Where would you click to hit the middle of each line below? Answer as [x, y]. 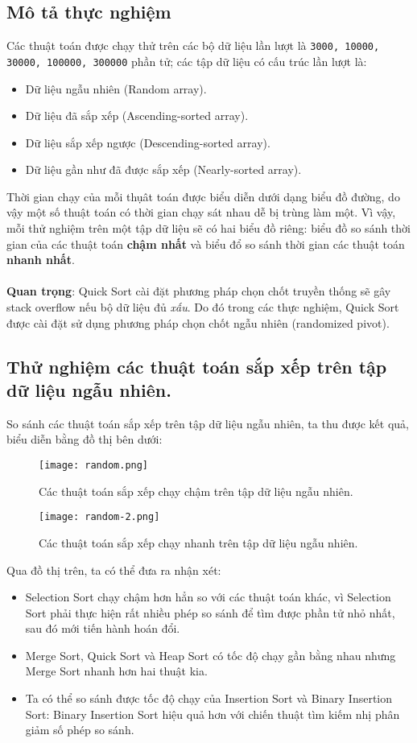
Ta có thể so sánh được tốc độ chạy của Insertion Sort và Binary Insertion [209, 698]
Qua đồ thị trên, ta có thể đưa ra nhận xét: [114, 570]
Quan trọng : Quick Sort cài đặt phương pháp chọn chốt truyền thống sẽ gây [199, 291]
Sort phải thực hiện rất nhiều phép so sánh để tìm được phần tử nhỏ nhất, [210, 612]
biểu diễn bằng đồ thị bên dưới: [85, 439]
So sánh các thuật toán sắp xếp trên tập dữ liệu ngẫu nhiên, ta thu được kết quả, [208, 423]
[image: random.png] [94, 466]
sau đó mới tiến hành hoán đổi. [103, 628]
